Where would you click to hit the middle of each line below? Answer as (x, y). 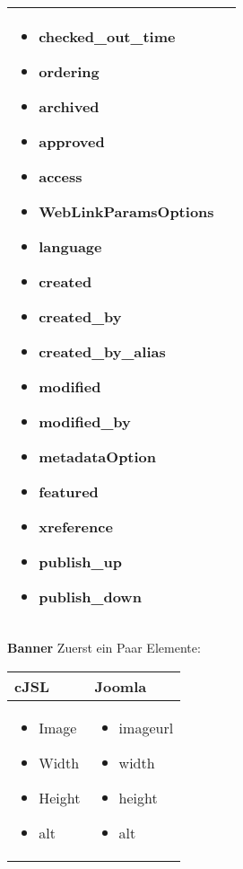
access (61, 176)
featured (69, 492)
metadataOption (98, 456)
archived (69, 106)
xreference (76, 527)
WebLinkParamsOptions (126, 211)
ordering (69, 71)
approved (72, 141)
